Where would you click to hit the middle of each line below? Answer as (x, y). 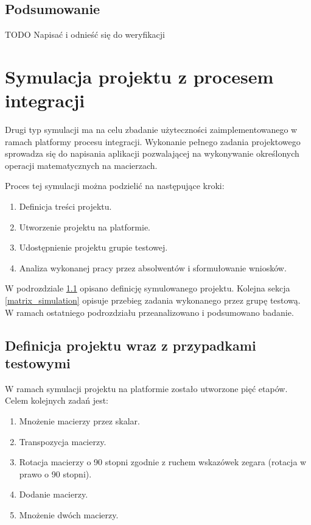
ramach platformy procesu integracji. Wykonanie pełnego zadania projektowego (153, 141)
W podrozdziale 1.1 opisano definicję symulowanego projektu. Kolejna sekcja (148, 288)
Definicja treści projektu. (65, 206)
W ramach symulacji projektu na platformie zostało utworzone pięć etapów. (146, 388)
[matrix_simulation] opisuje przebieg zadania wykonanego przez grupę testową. (153, 300)
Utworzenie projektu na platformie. (85, 227)
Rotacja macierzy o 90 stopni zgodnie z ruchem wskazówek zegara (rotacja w (163, 462)
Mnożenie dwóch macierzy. (69, 514)
